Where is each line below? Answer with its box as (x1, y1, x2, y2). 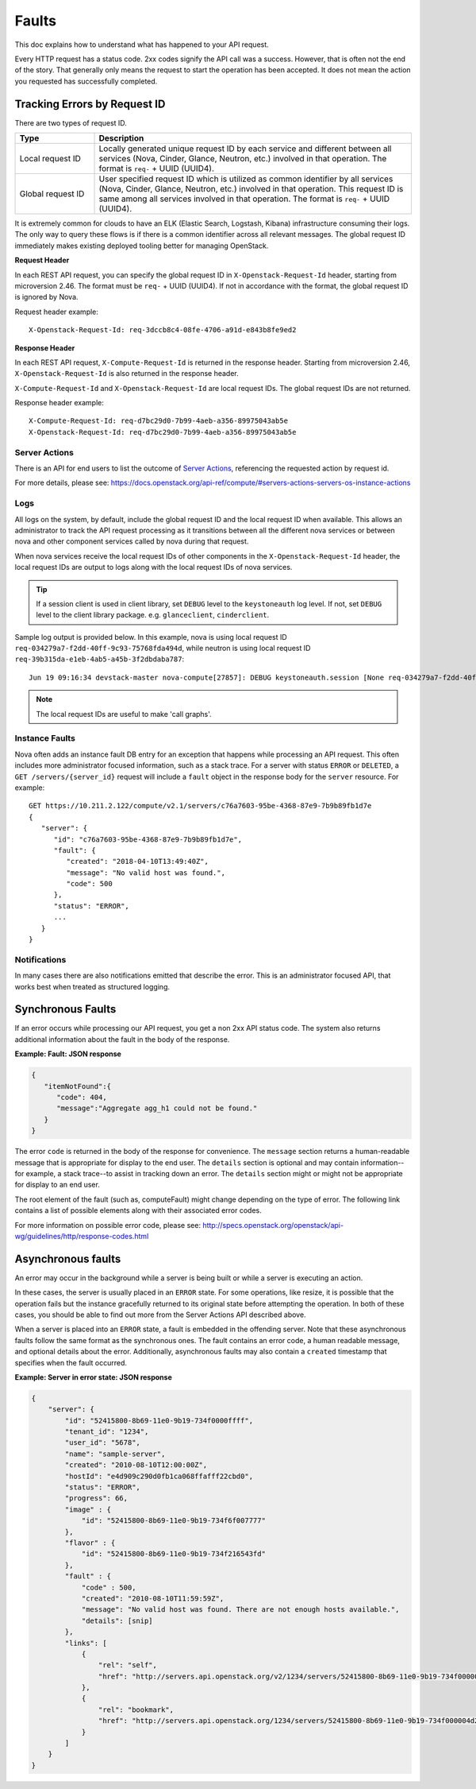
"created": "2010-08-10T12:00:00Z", (64, 1461, 208, 1470)
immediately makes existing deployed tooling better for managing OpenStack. (14, 241, 269, 250)
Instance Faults (14, 733, 75, 744)
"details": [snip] (81, 1616, 154, 1625)
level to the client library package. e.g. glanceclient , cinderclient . (36, 610, 270, 620)
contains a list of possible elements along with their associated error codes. (14, 1206, 262, 1215)
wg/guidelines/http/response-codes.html (14, 1231, 149, 1241)
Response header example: (14, 398, 105, 408)
